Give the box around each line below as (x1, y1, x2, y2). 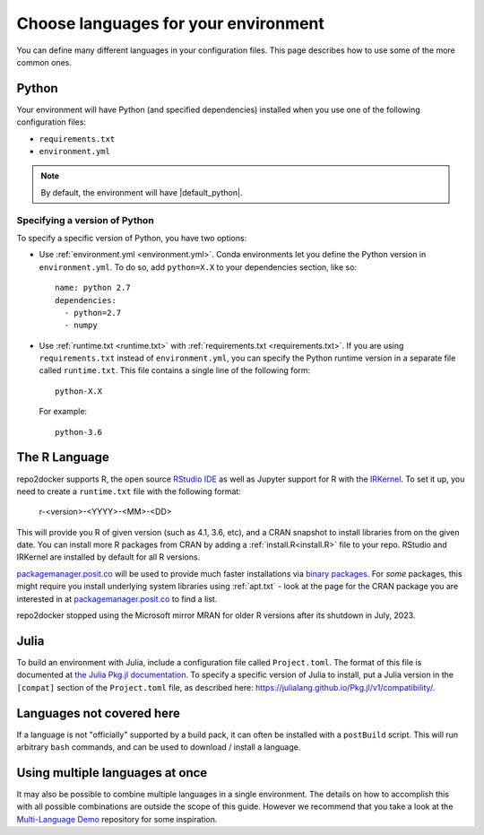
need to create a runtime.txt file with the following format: (16, 485, 241, 497)
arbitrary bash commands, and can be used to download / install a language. (16, 742, 301, 752)
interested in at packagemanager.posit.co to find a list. (16, 593, 218, 605)
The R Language (16, 449, 109, 465)
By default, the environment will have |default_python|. (40, 187, 243, 197)
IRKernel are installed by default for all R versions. (16, 552, 201, 562)
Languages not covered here (16, 705, 181, 721)
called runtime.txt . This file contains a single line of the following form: (39, 365, 311, 376)
